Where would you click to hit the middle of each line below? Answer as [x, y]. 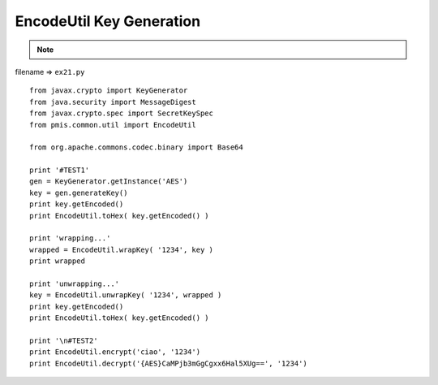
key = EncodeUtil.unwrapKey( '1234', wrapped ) [126, 295]
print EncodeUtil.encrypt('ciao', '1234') [115, 352]
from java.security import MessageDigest [113, 102]
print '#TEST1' [60, 170]
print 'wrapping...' [70, 238]
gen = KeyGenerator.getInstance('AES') [109, 182]
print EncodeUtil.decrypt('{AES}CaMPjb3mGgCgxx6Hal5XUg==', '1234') [168, 363]
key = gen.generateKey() [79, 192]
